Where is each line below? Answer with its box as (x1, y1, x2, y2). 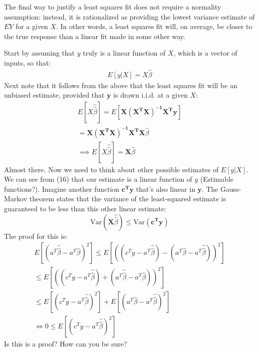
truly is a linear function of (82, 48, 166, 58)
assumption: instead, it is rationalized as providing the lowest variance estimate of (4, 11, 255, 22)
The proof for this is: (4, 230, 68, 241)
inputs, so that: (4, 57, 51, 68)
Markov (4, 193, 27, 204)
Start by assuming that (4, 48, 75, 58)
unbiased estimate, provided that (4, 90, 105, 100)
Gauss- (220, 183, 242, 194)
